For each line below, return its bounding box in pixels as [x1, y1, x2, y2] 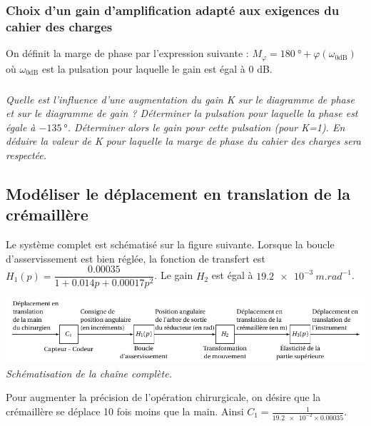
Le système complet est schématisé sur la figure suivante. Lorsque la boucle [6, 237, 335, 252]
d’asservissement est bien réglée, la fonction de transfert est [6, 250, 265, 265]
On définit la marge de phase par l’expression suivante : [6, 46, 249, 61]
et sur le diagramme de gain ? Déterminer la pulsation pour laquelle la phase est [6, 106, 358, 121]
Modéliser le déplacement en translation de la [6, 182, 351, 204]
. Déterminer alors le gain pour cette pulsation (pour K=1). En [67, 119, 345, 134]
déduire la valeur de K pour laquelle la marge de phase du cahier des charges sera [6, 133, 362, 148]
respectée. [6, 147, 47, 162]
